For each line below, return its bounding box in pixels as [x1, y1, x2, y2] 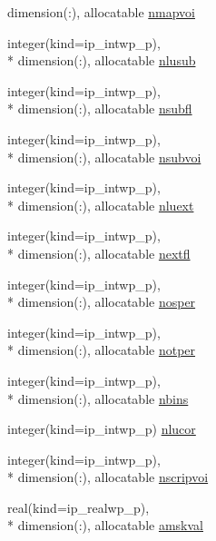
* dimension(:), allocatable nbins [7, 389, 189, 408]
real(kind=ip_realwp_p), [7, 497, 150, 516]
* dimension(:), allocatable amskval [7, 516, 203, 535]
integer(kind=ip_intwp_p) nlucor [7, 419, 196, 438]
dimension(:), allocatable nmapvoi [7, 3, 195, 21]
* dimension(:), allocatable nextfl [7, 243, 191, 262]
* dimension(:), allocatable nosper [7, 292, 196, 311]
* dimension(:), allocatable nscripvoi [7, 467, 209, 487]
